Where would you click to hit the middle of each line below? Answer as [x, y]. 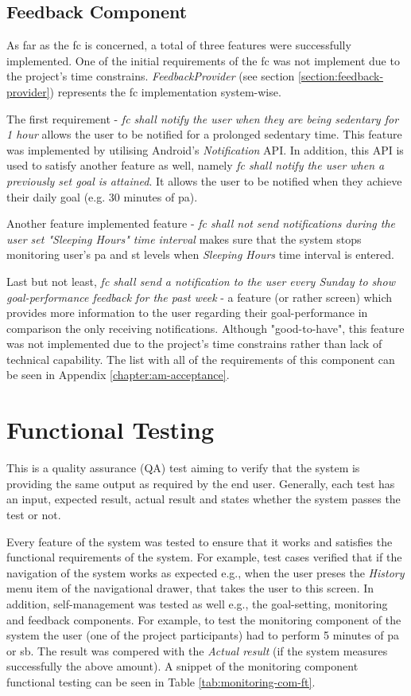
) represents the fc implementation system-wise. [165, 91]
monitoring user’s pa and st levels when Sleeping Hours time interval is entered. [200, 254]
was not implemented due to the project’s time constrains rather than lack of [194, 344]
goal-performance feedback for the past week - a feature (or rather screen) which [199, 297]
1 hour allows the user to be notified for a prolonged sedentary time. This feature [204, 134]
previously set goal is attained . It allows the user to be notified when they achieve [204, 180]
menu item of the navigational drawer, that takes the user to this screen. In [190, 588]
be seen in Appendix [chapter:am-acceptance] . [118, 375]
